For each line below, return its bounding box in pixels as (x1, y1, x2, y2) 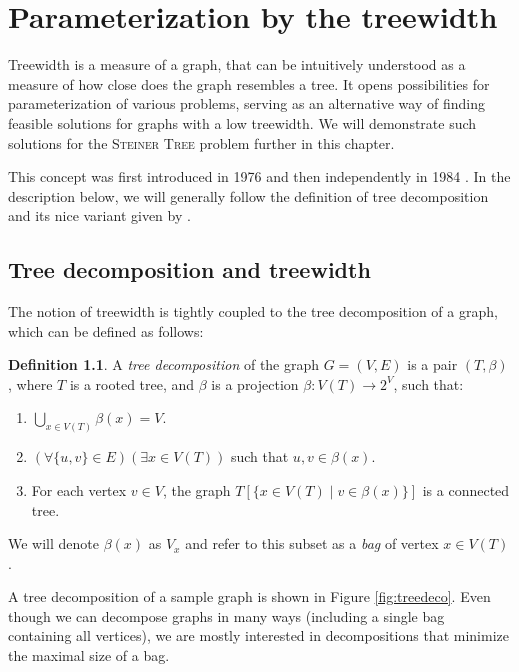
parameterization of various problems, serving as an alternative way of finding (8, 93, 485, 114)
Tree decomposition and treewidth (8, 254, 371, 285)
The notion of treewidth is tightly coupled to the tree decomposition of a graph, (8, 301, 498, 322)
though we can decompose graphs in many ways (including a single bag (8, 605, 445, 626)
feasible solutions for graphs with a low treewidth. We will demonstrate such (8, 112, 477, 133)
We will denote (8, 533, 99, 554)
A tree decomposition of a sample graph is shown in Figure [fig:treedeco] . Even (8, 586, 491, 607)
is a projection (211, 373, 299, 394)
